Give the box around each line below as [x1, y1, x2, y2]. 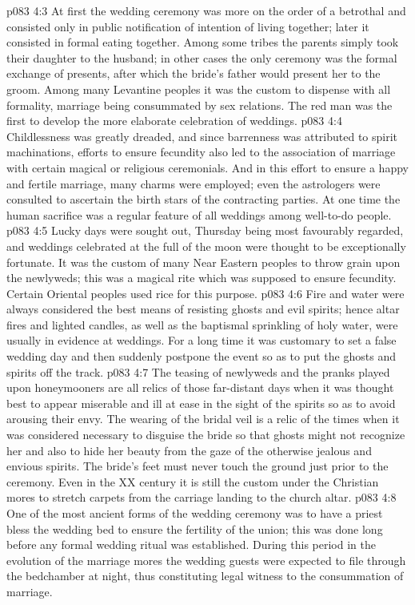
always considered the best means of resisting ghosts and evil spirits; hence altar [6, 300, 400, 317]
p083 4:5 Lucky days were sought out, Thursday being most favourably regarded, [6, 222, 404, 239]
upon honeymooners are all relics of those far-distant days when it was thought [6, 379, 394, 396]
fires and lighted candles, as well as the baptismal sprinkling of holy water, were [6, 316, 398, 333]
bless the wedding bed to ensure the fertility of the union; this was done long [6, 520, 383, 537]
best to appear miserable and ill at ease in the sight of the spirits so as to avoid [6, 394, 396, 411]
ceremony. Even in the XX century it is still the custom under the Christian [6, 473, 379, 490]
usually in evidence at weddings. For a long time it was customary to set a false [6, 332, 397, 349]
